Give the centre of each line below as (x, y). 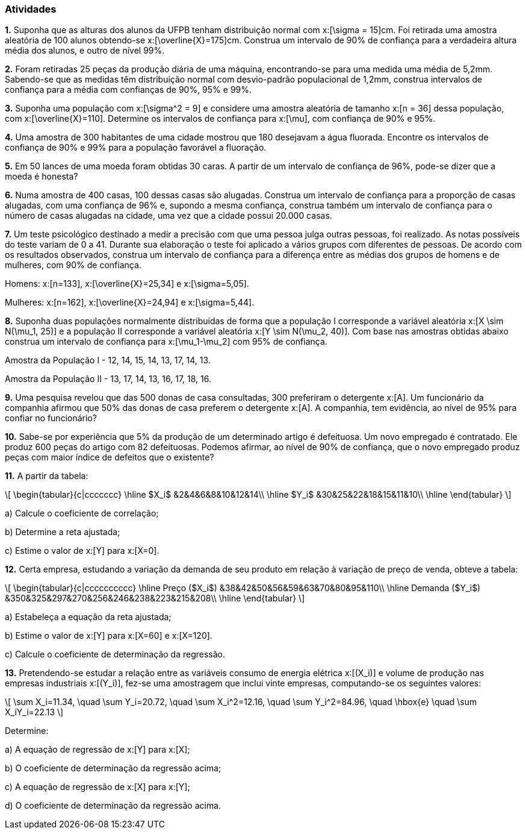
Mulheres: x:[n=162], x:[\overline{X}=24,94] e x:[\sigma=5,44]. (130, 303)
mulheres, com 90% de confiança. (73, 265)
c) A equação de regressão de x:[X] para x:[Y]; (97, 787)
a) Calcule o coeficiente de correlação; (82, 513)
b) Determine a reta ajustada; (63, 532)
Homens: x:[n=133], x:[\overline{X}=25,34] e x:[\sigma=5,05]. (127, 284)
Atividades (31, 9)
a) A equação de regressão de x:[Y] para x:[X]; (97, 750)
